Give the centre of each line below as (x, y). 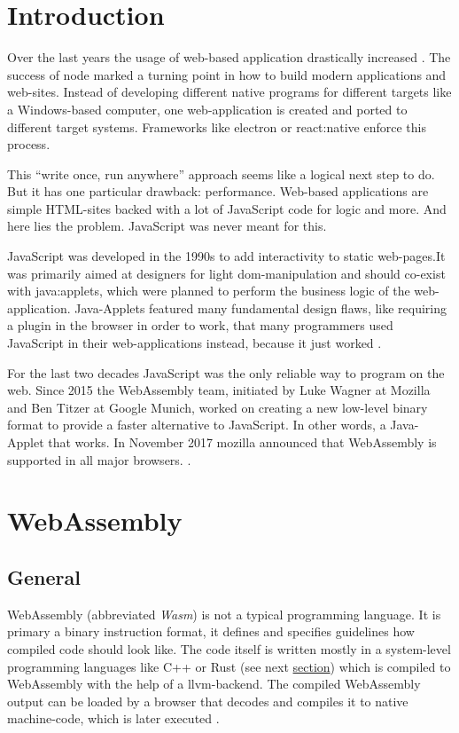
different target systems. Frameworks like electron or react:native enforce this (217, 126)
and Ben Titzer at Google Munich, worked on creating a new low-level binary (218, 407)
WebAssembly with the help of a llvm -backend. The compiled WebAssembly (214, 684)
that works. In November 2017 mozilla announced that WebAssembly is (242, 442)
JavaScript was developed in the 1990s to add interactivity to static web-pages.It (226, 256)
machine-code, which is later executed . (113, 718)
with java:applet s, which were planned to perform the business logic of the (209, 291)
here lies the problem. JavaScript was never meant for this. (167, 226)
